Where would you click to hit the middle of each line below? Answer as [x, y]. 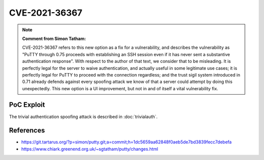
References [27, 130]
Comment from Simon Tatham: [54, 39]
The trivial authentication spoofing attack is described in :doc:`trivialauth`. [83, 117]
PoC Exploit [27, 105]
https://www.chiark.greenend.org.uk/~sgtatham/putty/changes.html [90, 149]
